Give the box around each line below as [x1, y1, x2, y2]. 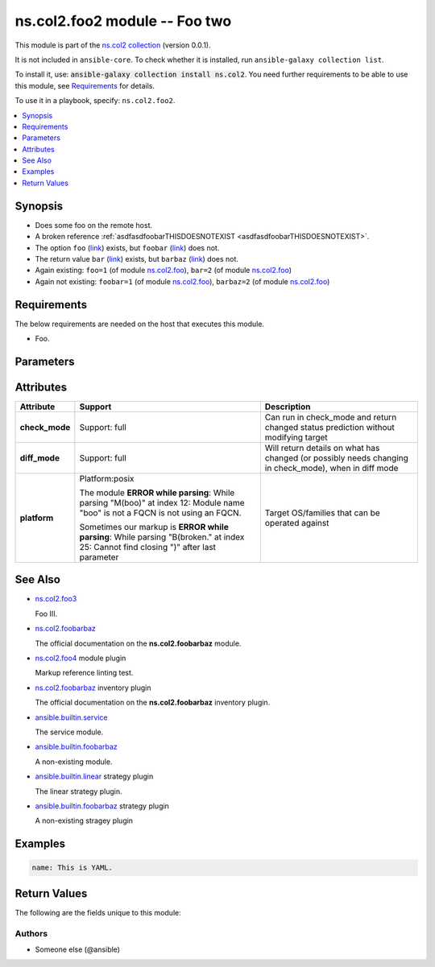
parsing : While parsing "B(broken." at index [79, 531, 245, 543]
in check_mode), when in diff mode [264, 462, 399, 473]
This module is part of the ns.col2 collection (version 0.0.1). [14, 40, 211, 50]
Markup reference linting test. [35, 668, 134, 678]
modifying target [264, 432, 328, 443]
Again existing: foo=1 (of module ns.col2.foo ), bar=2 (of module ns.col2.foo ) [35, 266, 292, 275]
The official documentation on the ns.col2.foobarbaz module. [35, 638, 242, 648]
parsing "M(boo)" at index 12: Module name [79, 497, 245, 508]
